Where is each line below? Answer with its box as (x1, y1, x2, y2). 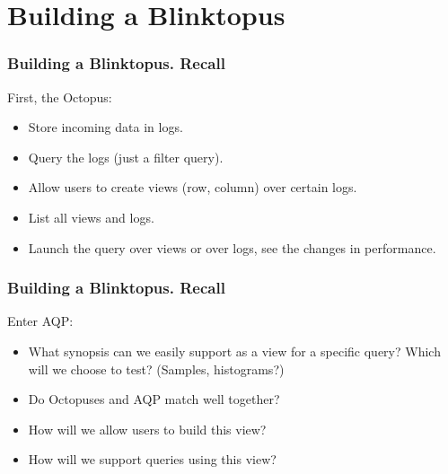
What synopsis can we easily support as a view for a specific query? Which (28, 341, 441, 360)
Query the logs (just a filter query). (28, 147, 224, 166)
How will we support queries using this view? (28, 450, 277, 469)
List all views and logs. (28, 207, 154, 226)
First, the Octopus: (7, 87, 112, 106)
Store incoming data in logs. (28, 118, 183, 136)
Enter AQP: (7, 312, 74, 330)
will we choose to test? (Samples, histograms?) (28, 359, 285, 378)
